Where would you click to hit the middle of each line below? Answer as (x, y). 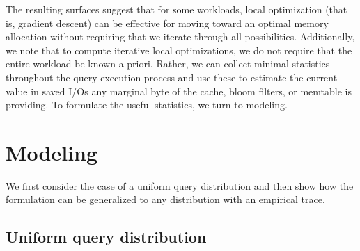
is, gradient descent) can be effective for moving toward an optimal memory (167, 23)
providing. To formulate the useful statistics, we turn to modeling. (147, 105)
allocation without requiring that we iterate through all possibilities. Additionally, (180, 37)
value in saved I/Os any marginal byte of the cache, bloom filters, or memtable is (179, 91)
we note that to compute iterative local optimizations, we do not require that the (179, 50)
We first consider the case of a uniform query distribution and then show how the (180, 185)
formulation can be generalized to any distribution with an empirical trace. (165, 199)
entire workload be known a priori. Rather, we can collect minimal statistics (168, 64)
